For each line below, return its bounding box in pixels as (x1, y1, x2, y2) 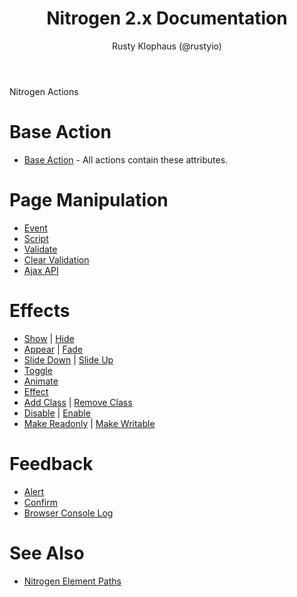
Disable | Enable (23, 407, 91, 419)
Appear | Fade (23, 343, 84, 355)
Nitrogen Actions (9, 85, 79, 97)
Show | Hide (23, 332, 75, 344)
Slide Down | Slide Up (23, 353, 114, 366)
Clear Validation (23, 253, 90, 266)
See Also (9, 542, 85, 564)
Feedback (9, 452, 94, 475)
